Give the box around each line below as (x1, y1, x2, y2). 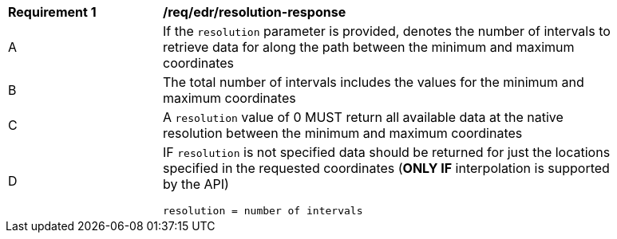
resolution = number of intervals (163, 205, 363, 217)
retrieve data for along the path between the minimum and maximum (163, 39, 575, 55)
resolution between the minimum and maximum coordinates (163, 125, 523, 141)
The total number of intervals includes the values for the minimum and (163, 74, 584, 90)
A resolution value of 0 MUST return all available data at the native (163, 109, 564, 125)
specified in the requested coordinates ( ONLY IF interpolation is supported (163, 160, 610, 176)
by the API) (163, 176, 229, 192)
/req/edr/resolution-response (163, 4, 346, 20)
